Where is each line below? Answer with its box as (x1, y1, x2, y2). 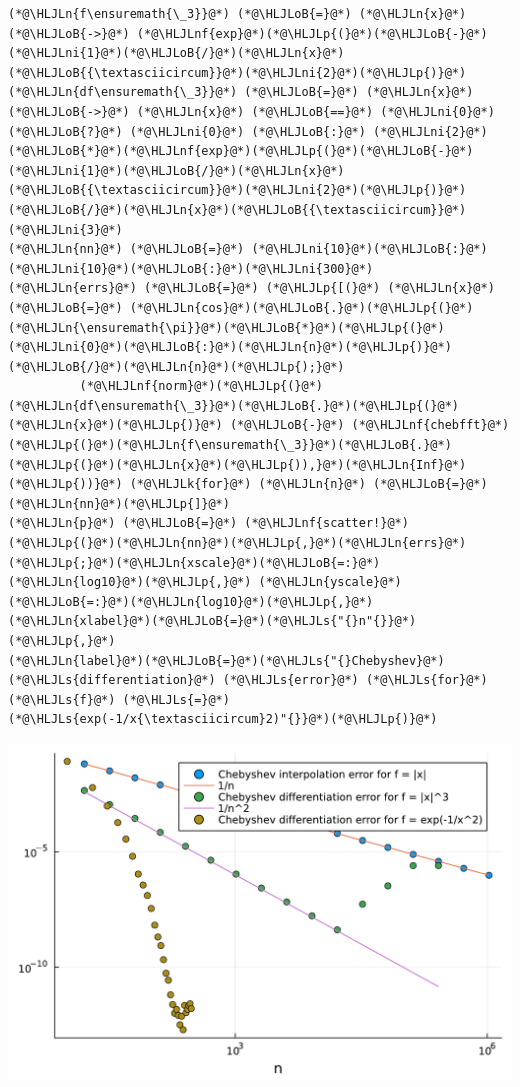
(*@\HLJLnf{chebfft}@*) (351, 418, 510, 433)
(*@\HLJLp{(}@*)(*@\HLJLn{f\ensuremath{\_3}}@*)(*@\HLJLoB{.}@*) (8, 438, 452, 453)
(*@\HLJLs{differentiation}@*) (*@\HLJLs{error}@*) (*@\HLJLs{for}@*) (8, 673, 488, 688)
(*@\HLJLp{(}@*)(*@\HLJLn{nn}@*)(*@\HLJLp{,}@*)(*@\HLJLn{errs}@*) (8, 536, 467, 551)
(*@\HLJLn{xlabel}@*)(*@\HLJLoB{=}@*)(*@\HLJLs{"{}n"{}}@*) (8, 614, 417, 629)
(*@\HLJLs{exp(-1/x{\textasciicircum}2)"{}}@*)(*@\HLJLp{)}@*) (8, 712, 438, 727)
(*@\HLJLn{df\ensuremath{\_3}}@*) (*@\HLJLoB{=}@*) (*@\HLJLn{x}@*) (8, 85, 474, 100)
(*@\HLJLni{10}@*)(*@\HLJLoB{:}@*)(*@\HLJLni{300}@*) (8, 261, 374, 276)
